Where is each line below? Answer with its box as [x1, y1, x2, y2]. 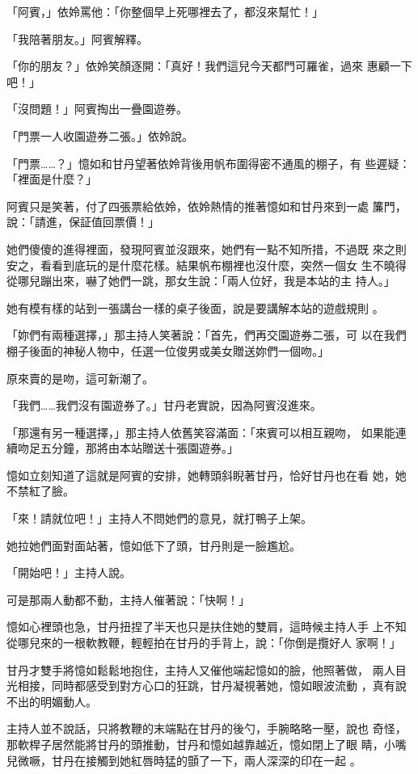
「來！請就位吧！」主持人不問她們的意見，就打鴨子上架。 [6, 510, 312, 527]
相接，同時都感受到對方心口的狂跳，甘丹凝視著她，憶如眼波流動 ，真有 [17, 677, 395, 694]
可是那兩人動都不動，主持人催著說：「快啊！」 [6, 591, 250, 608]
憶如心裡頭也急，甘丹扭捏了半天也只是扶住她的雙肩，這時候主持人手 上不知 [6, 618, 407, 635]
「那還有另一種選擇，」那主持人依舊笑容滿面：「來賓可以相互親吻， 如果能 [6, 423, 395, 440]
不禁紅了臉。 [6, 482, 74, 499]
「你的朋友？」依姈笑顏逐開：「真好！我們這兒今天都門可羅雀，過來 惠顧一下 [6, 57, 412, 74]
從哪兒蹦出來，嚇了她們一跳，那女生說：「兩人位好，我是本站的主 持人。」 [6, 272, 395, 289]
